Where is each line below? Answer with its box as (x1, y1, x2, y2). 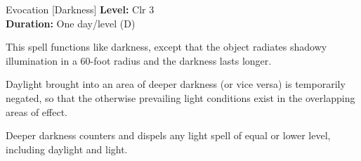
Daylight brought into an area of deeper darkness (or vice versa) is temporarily (6, 77, 346, 91)
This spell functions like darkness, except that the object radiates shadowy (6, 39, 327, 54)
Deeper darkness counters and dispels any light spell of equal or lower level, (6, 128, 331, 143)
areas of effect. (6, 104, 67, 119)
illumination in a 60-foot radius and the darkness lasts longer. (6, 53, 272, 67)
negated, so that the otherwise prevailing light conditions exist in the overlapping (6, 90, 355, 105)
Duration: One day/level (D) (6, 15, 136, 30)
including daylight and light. (6, 141, 128, 156)
